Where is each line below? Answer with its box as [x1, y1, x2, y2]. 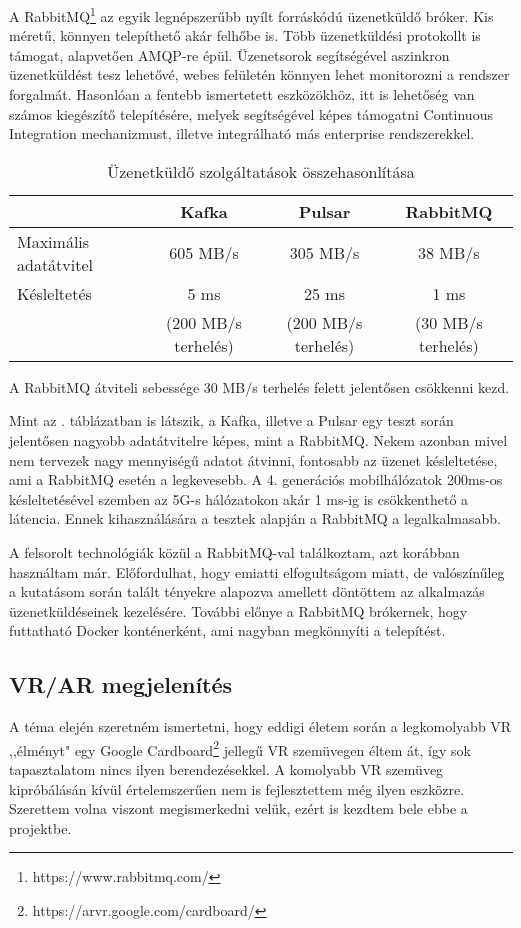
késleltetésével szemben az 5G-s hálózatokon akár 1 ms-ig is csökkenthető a [9, 488, 469, 509]
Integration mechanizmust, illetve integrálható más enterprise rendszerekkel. [9, 123, 475, 144]
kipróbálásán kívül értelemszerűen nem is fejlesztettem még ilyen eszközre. [9, 778, 465, 799]
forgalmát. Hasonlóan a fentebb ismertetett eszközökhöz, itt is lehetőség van [9, 84, 475, 105]
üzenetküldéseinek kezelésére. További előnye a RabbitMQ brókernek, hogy [9, 600, 468, 621]
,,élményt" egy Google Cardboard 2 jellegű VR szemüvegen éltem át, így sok [9, 736, 471, 760]
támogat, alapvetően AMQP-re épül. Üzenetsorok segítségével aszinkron [9, 44, 450, 65]
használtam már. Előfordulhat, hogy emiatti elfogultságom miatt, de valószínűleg [9, 561, 505, 582]
